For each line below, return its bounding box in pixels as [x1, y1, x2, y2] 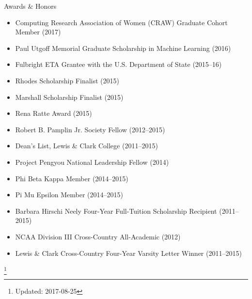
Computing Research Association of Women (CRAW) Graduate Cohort [15, 17, 228, 27]
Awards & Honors [4, 1, 57, 11]
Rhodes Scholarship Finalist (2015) [15, 75, 119, 85]
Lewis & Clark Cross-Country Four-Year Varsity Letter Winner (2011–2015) [15, 248, 242, 258]
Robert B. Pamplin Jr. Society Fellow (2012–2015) [15, 124, 165, 134]
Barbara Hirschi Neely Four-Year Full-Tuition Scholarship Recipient [15, 205, 217, 216]
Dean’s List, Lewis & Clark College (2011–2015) [15, 141, 158, 151]
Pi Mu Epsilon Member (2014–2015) [15, 189, 123, 200]
